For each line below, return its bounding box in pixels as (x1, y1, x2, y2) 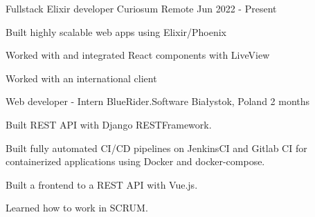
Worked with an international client (6, 70, 157, 85)
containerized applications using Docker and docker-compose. (6, 154, 265, 169)
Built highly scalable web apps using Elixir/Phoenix (6, 24, 227, 39)
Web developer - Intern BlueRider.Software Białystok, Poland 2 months (6, 94, 310, 108)
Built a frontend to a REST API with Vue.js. (6, 177, 198, 191)
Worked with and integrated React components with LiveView (6, 48, 270, 62)
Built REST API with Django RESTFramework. (6, 117, 212, 131)
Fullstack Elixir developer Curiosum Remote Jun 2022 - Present (6, 1, 277, 15)
